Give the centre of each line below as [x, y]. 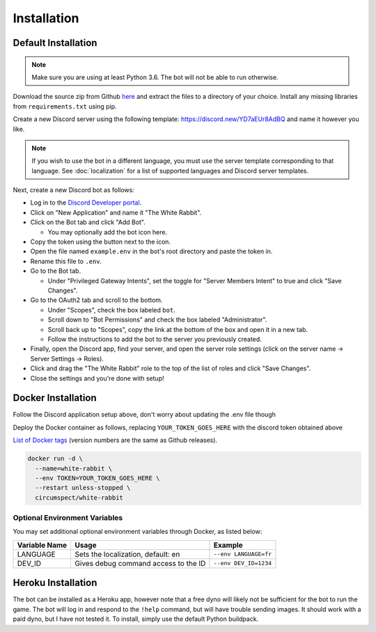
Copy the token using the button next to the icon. [100, 242]
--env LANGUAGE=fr [243, 554]
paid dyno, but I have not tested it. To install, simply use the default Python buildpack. [136, 619]
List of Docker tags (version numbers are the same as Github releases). [115, 440]
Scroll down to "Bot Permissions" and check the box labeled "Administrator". [157, 319]
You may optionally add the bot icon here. [107, 232]
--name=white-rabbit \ [74, 468]
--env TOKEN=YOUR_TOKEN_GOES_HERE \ [97, 478]
